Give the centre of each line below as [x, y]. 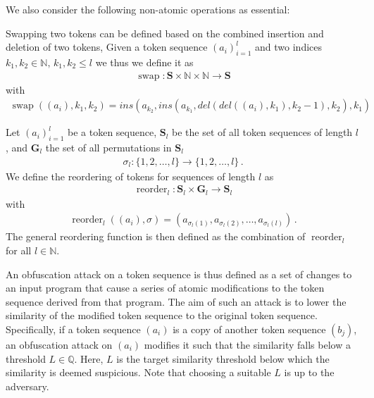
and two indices [289, 47]
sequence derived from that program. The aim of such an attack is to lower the [176, 301]
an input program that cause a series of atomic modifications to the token [165, 288]
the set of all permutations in [108, 148]
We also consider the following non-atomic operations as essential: [148, 9]
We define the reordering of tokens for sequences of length [131, 176]
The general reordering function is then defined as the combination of [156, 236]
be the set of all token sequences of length [262, 132]
